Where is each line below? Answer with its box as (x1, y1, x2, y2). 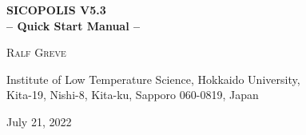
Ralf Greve (6, 44, 66, 61)
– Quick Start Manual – (6, 17, 141, 34)
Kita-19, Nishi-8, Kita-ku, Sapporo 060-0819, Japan (6, 86, 259, 103)
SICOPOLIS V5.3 (6, 2, 106, 18)
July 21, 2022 (6, 113, 72, 129)
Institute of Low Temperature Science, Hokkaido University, (6, 70, 300, 87)
